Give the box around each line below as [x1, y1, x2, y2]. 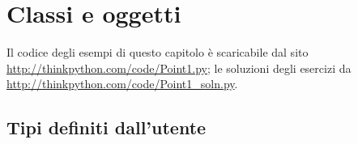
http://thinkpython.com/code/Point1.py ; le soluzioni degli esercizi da [6, 59, 352, 76]
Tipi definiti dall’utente [6, 115, 207, 140]
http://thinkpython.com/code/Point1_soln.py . [6, 75, 238, 92]
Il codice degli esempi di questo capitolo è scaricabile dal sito [6, 44, 309, 61]
